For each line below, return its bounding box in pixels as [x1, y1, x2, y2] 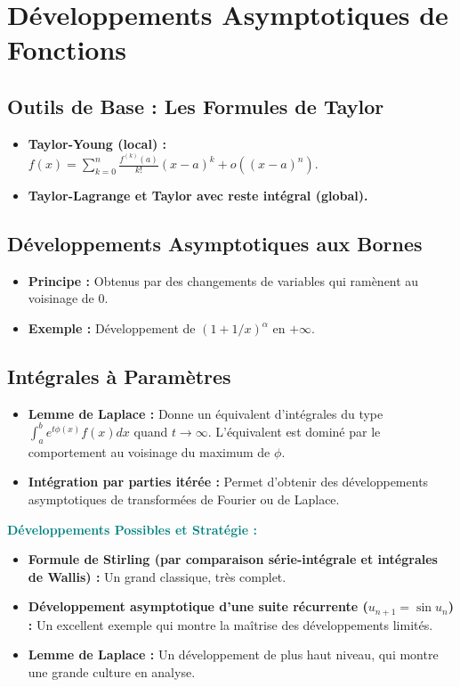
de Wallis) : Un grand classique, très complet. [28, 567, 286, 585]
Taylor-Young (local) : [28, 134, 166, 152]
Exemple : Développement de [28, 319, 196, 338]
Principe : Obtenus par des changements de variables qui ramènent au [28, 271, 419, 290]
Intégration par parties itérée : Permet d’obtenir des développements [28, 472, 429, 491]
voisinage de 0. [28, 289, 109, 307]
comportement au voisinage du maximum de [28, 442, 270, 461]
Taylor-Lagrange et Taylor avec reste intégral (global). [28, 186, 368, 205]
